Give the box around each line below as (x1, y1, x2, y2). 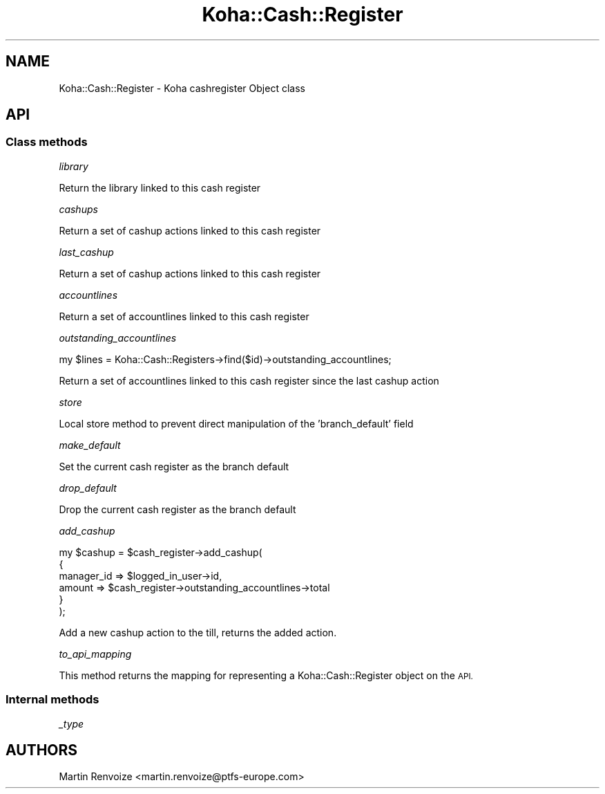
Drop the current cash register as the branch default (59, 503, 296, 515)
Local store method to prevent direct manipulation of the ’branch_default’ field (59, 417, 414, 430)
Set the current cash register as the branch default (59, 460, 289, 472)
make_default (59, 438, 121, 451)
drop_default (59, 481, 117, 494)
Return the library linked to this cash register (59, 181, 261, 194)
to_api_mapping (59, 647, 132, 660)
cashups (59, 203, 98, 215)
